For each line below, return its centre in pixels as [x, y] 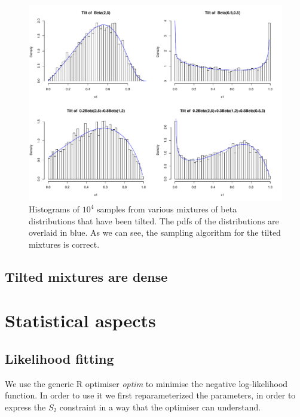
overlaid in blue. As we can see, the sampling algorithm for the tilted [155, 232]
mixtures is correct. [64, 244]
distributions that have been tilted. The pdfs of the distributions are [154, 220]
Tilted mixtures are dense [86, 276]
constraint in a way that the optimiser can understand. [160, 407]
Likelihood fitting [59, 359]
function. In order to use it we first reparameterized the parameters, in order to [150, 395]
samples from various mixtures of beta [167, 209]
